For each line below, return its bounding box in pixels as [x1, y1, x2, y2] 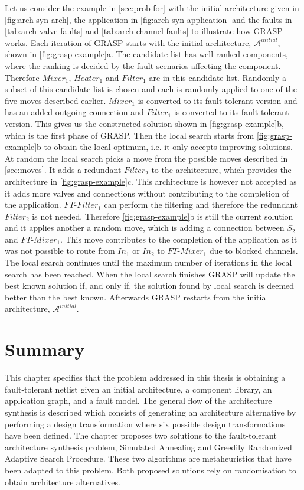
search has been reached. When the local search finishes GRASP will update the [5, 267, 295, 280]
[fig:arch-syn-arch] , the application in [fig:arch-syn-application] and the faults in [5, 13, 292, 25]
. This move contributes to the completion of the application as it [60, 233, 298, 245]
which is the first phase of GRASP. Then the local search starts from [5, 129, 254, 141]
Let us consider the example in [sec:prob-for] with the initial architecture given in [5, 2, 299, 14]
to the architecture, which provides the [151, 164, 292, 176]
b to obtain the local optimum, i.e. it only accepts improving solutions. [37, 141, 293, 153]
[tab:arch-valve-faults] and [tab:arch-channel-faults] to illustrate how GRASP [5, 25, 283, 37]
